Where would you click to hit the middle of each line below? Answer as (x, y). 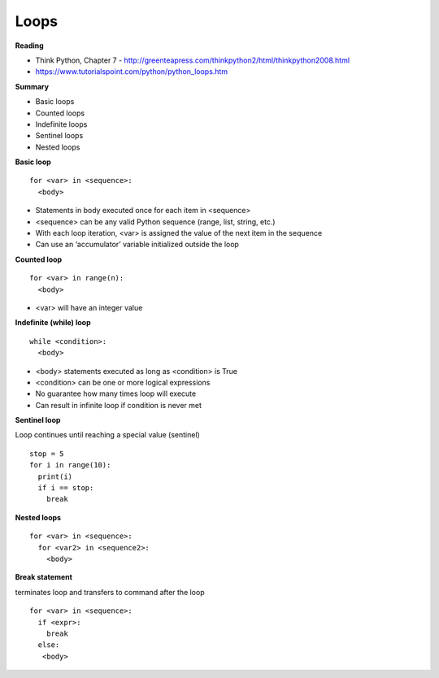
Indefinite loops (61, 124)
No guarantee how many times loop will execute (116, 393)
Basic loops (55, 102)
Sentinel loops (59, 136)
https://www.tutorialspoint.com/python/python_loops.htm (131, 72)
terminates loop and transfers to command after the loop (110, 592)
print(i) (55, 476)
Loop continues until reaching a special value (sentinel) (108, 435)
